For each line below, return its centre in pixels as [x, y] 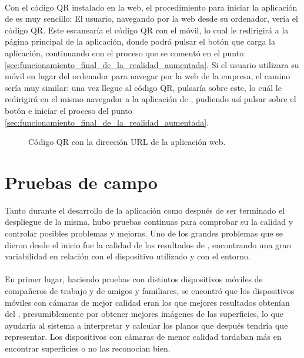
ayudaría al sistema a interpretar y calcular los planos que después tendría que [146, 325]
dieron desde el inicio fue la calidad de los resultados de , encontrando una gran [148, 244]
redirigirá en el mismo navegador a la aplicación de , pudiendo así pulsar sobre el [151, 99]
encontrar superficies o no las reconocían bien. [88, 348]
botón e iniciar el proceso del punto [69, 110]
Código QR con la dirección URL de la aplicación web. [127, 142]
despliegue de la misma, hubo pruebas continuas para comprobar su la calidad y [149, 222]
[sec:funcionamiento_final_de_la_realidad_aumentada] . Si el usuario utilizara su [152, 64]
